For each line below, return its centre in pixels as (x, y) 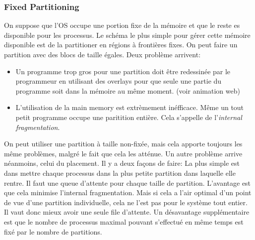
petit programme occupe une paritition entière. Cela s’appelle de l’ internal (129, 117)
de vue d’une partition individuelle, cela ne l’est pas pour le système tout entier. (126, 202)
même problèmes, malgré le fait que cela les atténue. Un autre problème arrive (123, 153)
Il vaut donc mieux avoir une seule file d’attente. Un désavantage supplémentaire (127, 212)
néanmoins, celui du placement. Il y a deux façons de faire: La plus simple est (122, 163)
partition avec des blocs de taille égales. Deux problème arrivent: (102, 54)
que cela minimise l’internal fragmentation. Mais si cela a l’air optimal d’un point (128, 192)
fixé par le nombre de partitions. (53, 231)
